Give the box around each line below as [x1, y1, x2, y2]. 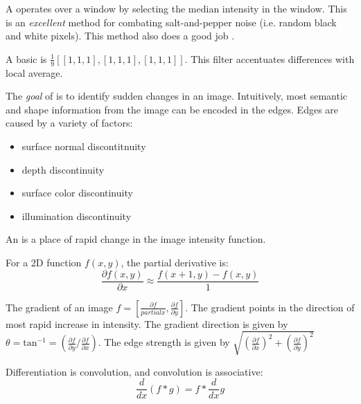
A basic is [6, 51, 47, 66]
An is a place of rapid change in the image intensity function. [6, 232, 266, 246]
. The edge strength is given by [98, 335, 230, 349]
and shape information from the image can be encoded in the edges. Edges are [6, 102, 339, 116]
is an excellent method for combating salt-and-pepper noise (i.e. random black [6, 15, 337, 29]
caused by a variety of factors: [6, 116, 133, 130]
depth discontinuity [21, 162, 105, 176]
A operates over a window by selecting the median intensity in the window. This [6, 1, 347, 15]
